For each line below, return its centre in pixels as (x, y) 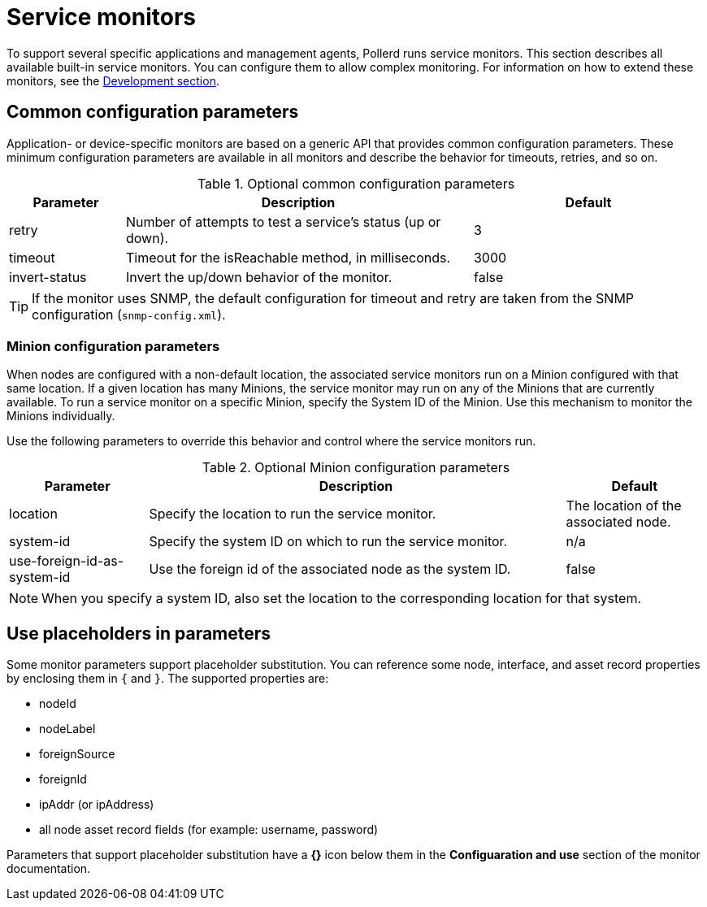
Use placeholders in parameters (139, 633)
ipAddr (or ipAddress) (97, 805)
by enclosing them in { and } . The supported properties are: (168, 679)
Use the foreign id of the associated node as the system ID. (330, 569)
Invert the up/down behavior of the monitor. (259, 277)
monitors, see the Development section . (113, 80)
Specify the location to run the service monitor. (293, 514)
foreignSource (77, 754)
